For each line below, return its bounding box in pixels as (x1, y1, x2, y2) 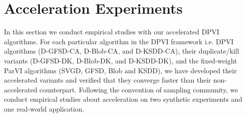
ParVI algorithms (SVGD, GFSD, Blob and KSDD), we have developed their (4, 65, 237, 75)
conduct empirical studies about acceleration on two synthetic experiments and (4, 94, 243, 104)
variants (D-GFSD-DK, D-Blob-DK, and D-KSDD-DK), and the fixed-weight (4, 55, 237, 65)
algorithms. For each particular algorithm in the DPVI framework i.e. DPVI (4, 36, 234, 46)
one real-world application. (4, 103, 85, 114)
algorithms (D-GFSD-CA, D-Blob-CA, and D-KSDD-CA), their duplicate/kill (4, 46, 239, 56)
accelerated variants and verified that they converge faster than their (4, 75, 211, 85)
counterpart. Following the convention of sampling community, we (39, 84, 238, 94)
